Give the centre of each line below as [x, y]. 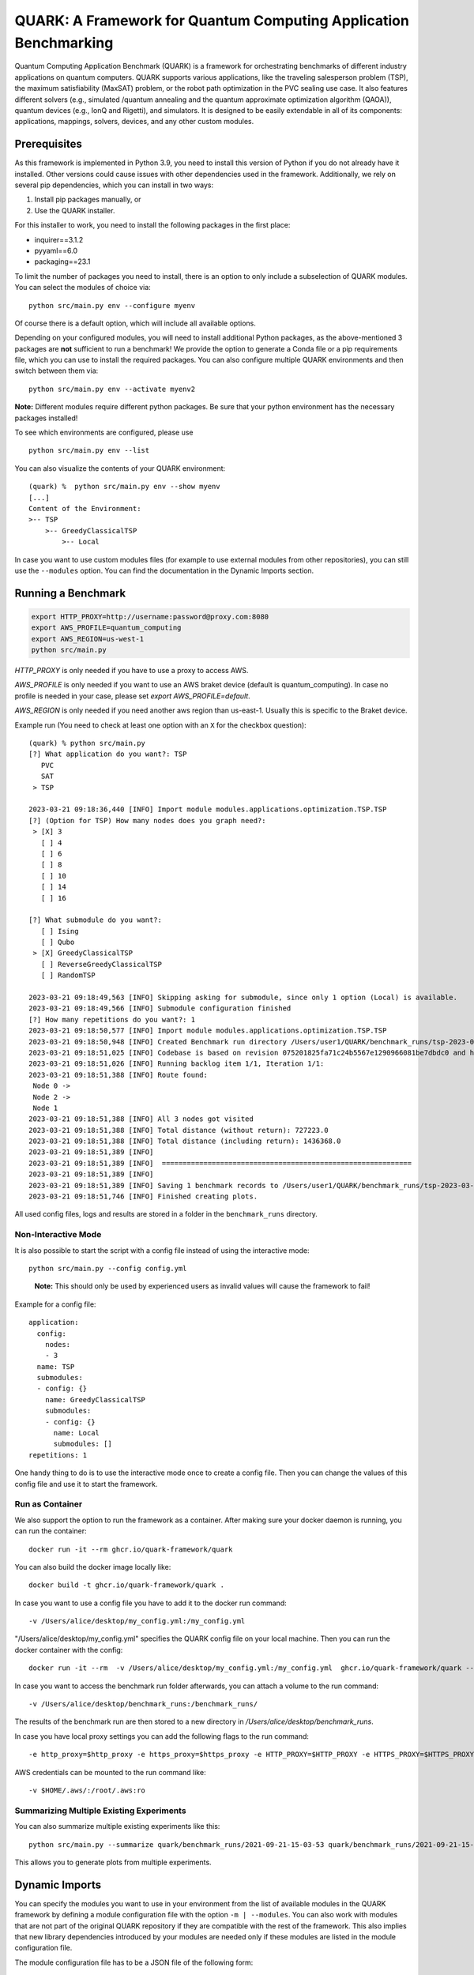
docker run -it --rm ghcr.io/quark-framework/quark [131, 1549]
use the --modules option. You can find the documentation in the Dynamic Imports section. [164, 570]
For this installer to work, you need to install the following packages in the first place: [152, 225]
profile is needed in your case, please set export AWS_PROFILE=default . [132, 696]
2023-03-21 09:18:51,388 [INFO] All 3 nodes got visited [141, 1119]
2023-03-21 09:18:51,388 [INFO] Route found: [118, 1075]
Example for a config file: [55, 1304]
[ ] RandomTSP [68, 975]
